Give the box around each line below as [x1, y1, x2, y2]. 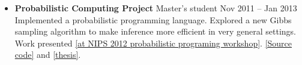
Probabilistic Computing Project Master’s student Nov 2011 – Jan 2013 [14, 2, 297, 14]
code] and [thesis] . [14, 48, 81, 61]
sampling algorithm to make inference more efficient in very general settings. [14, 25, 297, 38]
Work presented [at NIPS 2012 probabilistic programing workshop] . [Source [14, 36, 292, 49]
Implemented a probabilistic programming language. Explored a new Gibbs [14, 13, 292, 26]
